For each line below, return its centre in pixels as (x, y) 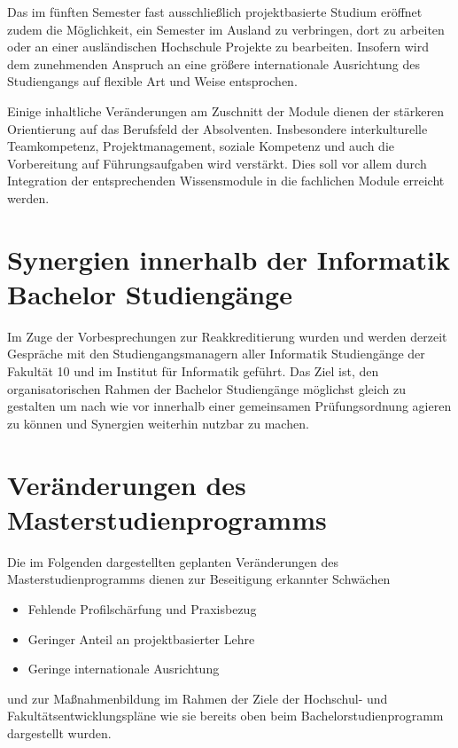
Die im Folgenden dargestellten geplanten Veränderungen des (173, 561)
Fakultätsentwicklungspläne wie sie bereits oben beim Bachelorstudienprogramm (225, 716)
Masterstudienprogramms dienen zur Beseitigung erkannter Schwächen (199, 579)
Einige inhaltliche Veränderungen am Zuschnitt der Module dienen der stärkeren (225, 110)
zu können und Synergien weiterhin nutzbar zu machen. (158, 423)
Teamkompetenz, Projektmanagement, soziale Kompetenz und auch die (201, 146)
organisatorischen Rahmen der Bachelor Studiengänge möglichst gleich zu (206, 388)
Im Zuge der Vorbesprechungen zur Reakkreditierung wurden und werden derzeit (227, 336)
